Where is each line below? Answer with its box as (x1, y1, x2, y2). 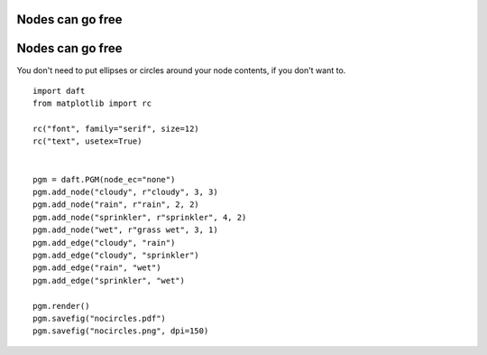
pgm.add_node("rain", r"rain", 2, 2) (32, 200, 200, 210)
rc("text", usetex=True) (32, 136, 142, 146)
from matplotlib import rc (32, 98, 152, 108)
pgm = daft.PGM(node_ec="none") (32, 174, 176, 184)
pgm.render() (32, 301, 90, 311)
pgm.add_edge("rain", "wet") (32, 263, 161, 273)
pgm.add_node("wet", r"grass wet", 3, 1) (32, 225, 218, 235)
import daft (32, 86, 86, 96)
